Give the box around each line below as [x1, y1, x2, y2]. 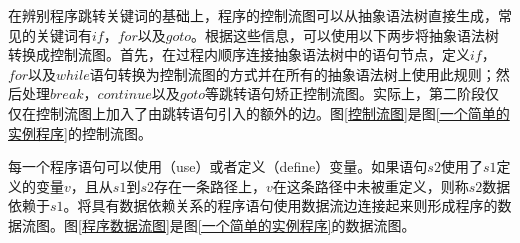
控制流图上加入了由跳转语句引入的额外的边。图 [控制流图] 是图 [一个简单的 [35, 102, 510, 123]
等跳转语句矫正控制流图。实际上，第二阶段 [205, 83, 486, 104]
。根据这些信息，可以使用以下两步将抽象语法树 [191, 24, 500, 45]
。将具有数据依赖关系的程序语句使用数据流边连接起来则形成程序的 [63, 195, 498, 216]
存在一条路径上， [153, 175, 266, 196]
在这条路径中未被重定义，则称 [272, 175, 469, 196]
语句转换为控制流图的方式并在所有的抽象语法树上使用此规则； [89, 63, 496, 84]
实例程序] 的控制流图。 [8, 122, 152, 143]
